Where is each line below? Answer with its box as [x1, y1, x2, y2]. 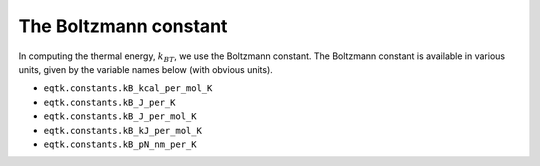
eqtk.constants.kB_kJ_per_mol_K [43, 125, 202, 136]
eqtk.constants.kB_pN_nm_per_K [43, 138, 197, 150]
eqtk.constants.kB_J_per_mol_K [43, 111, 197, 122]
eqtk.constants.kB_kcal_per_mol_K [43, 83, 213, 94]
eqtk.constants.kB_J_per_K [43, 96, 176, 108]
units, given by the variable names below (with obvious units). [18, 63, 274, 75]
